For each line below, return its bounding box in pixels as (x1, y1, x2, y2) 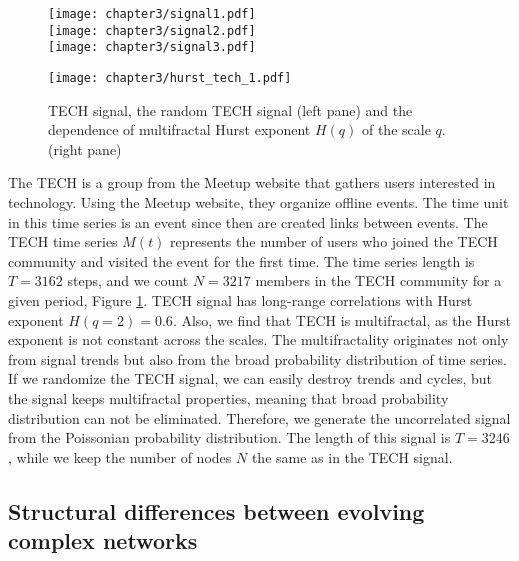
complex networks (8, 525, 198, 556)
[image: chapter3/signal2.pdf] (48, 23, 256, 38)
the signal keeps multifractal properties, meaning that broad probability (8, 387, 449, 408)
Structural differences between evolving (8, 495, 425, 526)
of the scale (361, 119, 431, 140)
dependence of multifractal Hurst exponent (48, 119, 311, 140)
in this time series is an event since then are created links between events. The (8, 211, 488, 232)
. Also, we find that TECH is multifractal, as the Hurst (172, 309, 512, 330)
